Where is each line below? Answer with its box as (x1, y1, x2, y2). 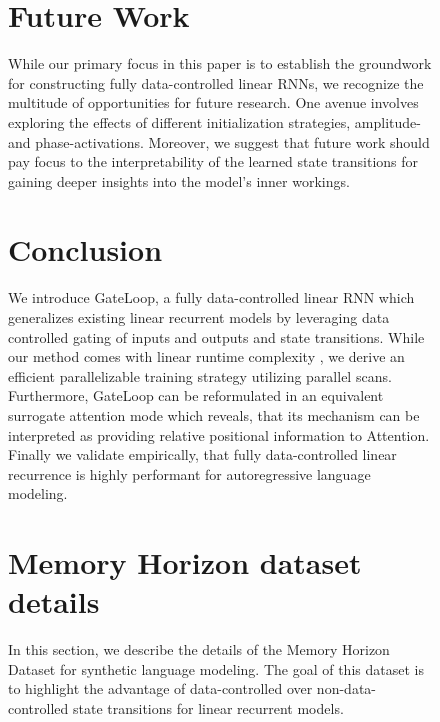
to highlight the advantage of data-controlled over (8, 678, 313, 699)
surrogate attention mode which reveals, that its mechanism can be (8, 404, 420, 425)
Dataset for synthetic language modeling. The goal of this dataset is (8, 658, 424, 679)
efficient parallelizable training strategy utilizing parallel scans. (8, 365, 392, 386)
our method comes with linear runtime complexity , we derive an (8, 346, 405, 367)
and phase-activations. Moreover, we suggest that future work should (8, 131, 430, 152)
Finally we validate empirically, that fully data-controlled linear (8, 444, 397, 465)
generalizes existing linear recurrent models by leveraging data (8, 307, 390, 327)
